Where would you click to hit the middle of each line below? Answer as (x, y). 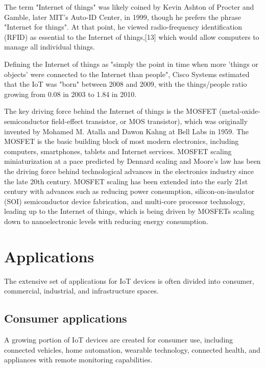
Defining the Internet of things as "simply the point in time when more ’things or (131, 64)
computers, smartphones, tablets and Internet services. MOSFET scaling (118, 151)
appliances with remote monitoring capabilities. (78, 360)
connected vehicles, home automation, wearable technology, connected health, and (132, 349)
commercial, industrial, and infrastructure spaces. (81, 291)
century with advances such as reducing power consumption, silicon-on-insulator (129, 191)
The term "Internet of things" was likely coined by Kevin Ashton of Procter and (129, 7)
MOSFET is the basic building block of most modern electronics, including (122, 141)
